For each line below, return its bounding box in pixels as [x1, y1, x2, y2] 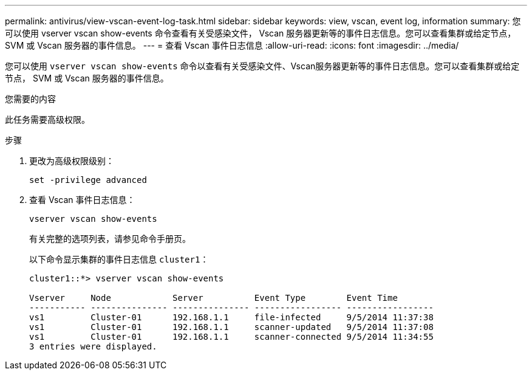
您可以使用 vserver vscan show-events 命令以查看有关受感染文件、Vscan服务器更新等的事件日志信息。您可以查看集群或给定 [5, 61, 520, 71]
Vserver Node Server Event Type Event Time [29, 293, 398, 303]
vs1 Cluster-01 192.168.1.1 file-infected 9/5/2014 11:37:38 [29, 312, 434, 322]
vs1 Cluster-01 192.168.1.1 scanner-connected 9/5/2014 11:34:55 [29, 332, 434, 342]
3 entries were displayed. [29, 342, 157, 351]
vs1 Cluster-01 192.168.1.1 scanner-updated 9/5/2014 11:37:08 [29, 322, 434, 332]
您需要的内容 [5, 94, 56, 104]
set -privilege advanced [29, 175, 147, 185]
